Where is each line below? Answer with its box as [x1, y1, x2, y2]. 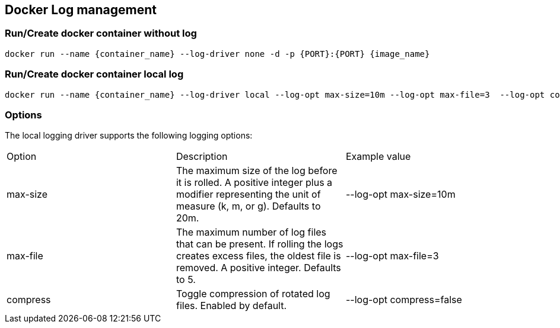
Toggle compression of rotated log [176, 288, 330, 300]
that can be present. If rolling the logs [176, 238, 343, 250]
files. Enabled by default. [176, 300, 287, 312]
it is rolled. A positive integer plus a [176, 176, 333, 189]
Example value [345, 150, 411, 163]
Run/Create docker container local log [5, 68, 184, 81]
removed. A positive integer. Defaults [176, 262, 341, 274]
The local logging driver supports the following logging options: [5, 130, 253, 141]
